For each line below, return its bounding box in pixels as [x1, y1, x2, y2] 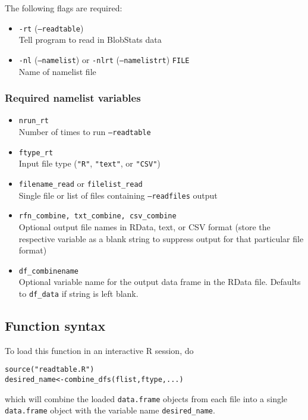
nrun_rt [18, 117, 49, 126]
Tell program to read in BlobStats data [18, 33, 162, 46]
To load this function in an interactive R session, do [5, 344, 194, 356]
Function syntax [5, 316, 106, 334]
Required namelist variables [5, 90, 141, 105]
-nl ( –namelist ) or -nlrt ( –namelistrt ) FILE [18, 53, 190, 65]
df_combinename [18, 267, 79, 275]
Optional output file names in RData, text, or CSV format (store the [18, 220, 271, 233]
